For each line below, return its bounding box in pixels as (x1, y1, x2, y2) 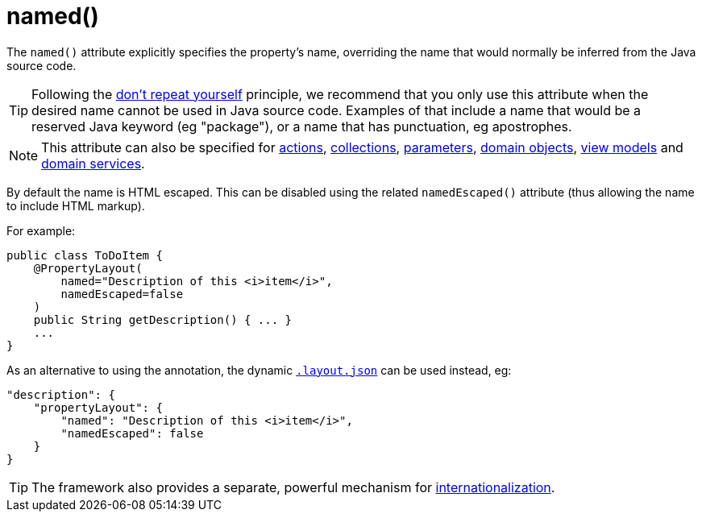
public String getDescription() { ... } (33, 313, 293, 326)
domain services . (41, 155, 145, 172)
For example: (6, 223, 76, 238)
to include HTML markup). (6, 198, 145, 213)
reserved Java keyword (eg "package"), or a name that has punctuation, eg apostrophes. (31, 118, 572, 135)
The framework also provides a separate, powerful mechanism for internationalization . (31, 479, 555, 495)
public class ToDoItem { (6, 248, 163, 262)
